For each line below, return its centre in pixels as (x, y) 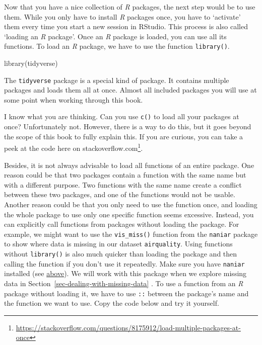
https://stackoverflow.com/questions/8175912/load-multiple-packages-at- (128, 327)
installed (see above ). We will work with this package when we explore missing (125, 273)
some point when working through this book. (74, 99)
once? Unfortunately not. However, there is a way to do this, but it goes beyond (128, 126)
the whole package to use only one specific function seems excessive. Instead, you (129, 214)
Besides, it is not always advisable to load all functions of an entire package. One (129, 165)
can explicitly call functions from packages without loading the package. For (122, 224)
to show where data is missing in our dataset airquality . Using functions (118, 244)
